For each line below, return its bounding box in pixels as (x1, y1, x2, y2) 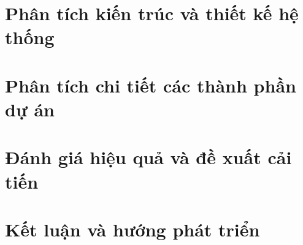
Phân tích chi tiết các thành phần (5, 72, 296, 97)
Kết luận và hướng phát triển (5, 216, 260, 241)
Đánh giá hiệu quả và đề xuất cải (5, 145, 292, 170)
